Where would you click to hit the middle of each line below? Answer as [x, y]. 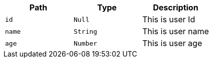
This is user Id [169, 19]
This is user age [172, 43]
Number [85, 43]
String [85, 31]
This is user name [175, 31]
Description [176, 7]
